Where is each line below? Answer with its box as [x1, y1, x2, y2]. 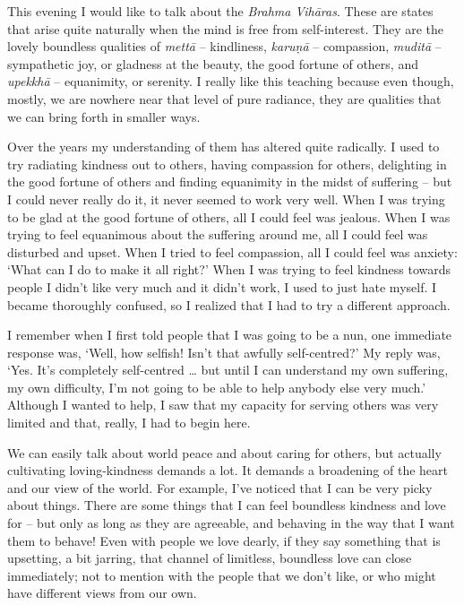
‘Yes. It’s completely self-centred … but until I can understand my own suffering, [7, 360, 449, 379]
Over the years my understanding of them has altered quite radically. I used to [7, 137, 440, 156]
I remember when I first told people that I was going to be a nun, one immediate [7, 325, 452, 344]
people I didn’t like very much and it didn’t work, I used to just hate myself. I [7, 277, 437, 296]
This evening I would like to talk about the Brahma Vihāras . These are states [7, 2, 434, 20]
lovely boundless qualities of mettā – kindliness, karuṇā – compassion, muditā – [7, 37, 442, 56]
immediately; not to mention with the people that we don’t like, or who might [7, 566, 436, 584]
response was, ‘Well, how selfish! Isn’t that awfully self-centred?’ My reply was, [7, 342, 441, 361]
